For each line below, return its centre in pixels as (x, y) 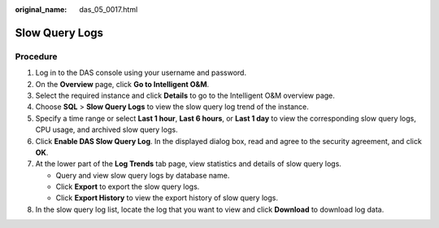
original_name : (41, 9)
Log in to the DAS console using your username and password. (141, 72)
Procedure (36, 56)
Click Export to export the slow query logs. (128, 186)
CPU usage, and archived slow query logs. (106, 129)
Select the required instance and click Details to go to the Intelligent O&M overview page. (185, 95)
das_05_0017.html (109, 9)
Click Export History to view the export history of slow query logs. (167, 198)
